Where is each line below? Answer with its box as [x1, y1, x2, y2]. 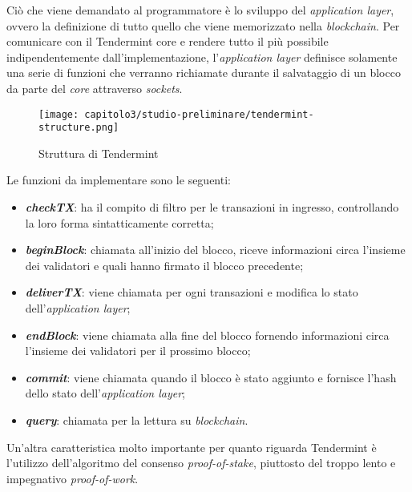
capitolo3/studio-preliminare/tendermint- [84, 108, 314, 120]
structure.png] [38, 122, 119, 134]
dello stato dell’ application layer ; [25, 385, 185, 401]
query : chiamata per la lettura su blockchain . [25, 412, 248, 428]
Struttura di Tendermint [38, 144, 159, 161]
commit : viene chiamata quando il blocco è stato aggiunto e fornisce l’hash [25, 369, 397, 385]
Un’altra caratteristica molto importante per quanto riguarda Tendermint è [6, 438, 377, 455]
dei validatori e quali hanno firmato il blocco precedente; [25, 256, 304, 273]
